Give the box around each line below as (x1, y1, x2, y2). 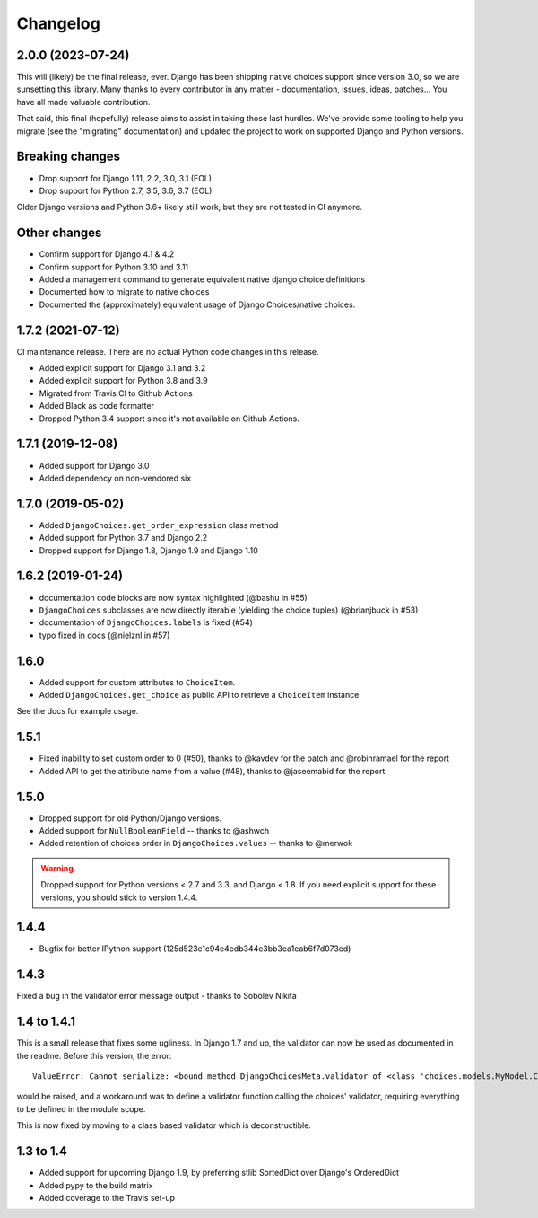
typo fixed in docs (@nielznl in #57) (39, 630, 170, 640)
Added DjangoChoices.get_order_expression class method (39, 519, 279, 530)
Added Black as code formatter (39, 401, 154, 411)
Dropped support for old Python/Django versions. (39, 813, 222, 824)
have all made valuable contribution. (16, 96, 151, 107)
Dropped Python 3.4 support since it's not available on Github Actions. (39, 413, 300, 424)
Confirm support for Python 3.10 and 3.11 (39, 261, 189, 272)
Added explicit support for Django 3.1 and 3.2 (39, 363, 206, 374)
